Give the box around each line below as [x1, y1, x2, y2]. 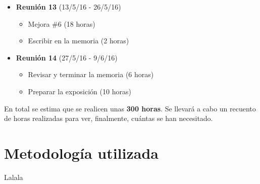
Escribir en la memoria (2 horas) [28, 35, 129, 46]
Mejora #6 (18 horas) [28, 18, 95, 29]
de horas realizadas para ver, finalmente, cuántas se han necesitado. [4, 113, 213, 124]
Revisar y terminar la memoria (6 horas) [28, 69, 154, 80]
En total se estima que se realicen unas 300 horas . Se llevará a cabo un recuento [4, 103, 256, 113]
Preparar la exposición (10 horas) [28, 86, 131, 96]
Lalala [4, 171, 23, 182]
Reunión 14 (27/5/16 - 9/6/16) [16, 52, 118, 63]
